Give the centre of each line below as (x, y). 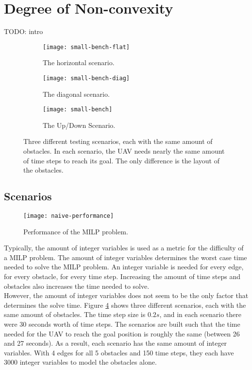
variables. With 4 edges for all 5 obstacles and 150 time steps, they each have (119, 352)
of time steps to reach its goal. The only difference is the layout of (121, 160)
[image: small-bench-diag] (86, 78)
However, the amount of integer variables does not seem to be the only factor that (126, 295)
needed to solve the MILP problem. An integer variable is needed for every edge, (124, 267)
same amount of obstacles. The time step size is (75, 314)
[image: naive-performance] (69, 216)
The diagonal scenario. (76, 94)
